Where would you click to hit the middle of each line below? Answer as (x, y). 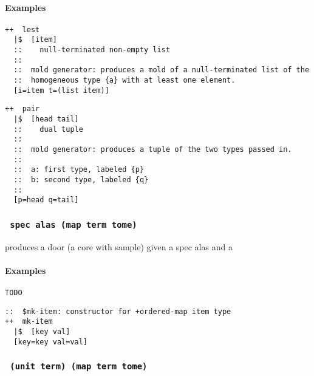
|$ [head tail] (46, 119)
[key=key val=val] (51, 342)
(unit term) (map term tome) (79, 367)
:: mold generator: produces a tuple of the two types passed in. (153, 150)
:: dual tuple (48, 129)
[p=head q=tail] (46, 200)
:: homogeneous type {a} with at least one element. (125, 80)
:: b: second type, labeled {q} (81, 179)
